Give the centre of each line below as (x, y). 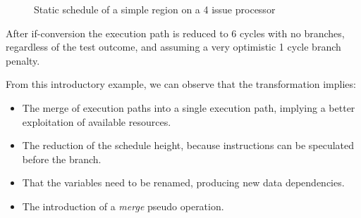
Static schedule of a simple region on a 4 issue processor (155, 9)
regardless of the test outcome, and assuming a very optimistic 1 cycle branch (173, 47)
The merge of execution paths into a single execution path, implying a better (189, 107)
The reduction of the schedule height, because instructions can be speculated (188, 145)
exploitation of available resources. (97, 121)
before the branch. (62, 159)
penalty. (23, 60)
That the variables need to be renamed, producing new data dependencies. (183, 182)
